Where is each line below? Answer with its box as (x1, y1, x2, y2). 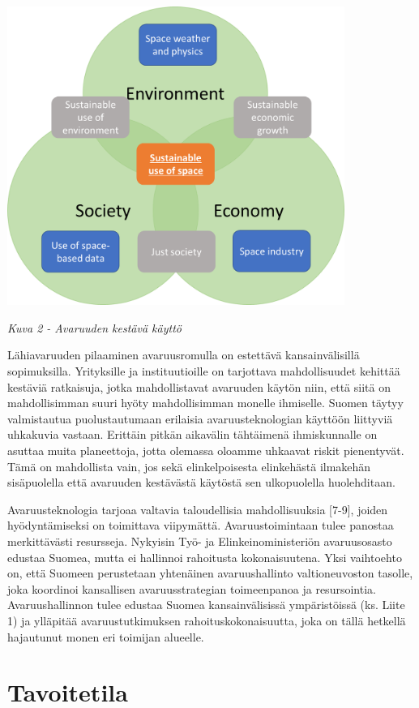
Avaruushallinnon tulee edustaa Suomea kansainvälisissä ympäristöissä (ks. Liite (7, 596, 405, 613)
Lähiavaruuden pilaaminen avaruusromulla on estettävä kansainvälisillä (7, 346, 360, 363)
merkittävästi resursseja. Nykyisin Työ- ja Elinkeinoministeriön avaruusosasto (7, 532, 392, 549)
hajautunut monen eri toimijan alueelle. (7, 628, 204, 645)
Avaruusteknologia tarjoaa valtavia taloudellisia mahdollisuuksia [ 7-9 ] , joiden (7, 500, 388, 517)
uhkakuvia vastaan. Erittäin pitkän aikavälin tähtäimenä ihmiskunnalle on (7, 426, 378, 443)
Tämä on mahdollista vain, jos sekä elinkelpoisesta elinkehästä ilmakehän (7, 457, 371, 474)
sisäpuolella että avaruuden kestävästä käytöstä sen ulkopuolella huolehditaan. (7, 474, 395, 491)
